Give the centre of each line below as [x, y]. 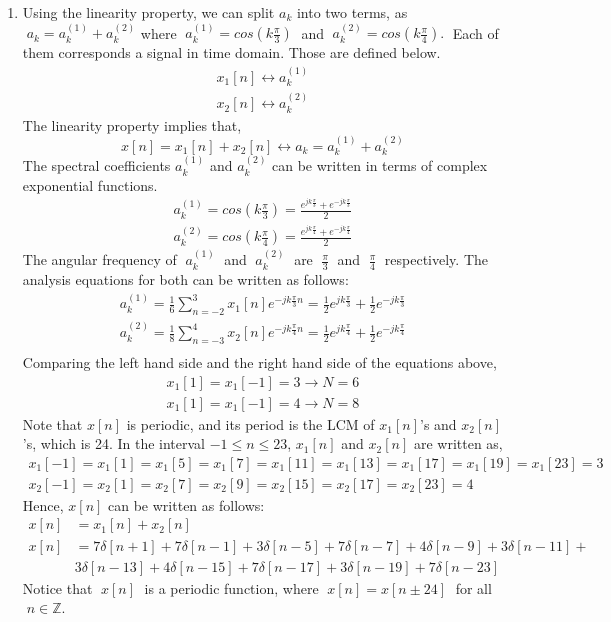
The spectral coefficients [96, 165]
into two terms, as [352, 12]
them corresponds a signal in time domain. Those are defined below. [231, 52]
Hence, [43, 504]
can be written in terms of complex [380, 165]
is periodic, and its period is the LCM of [250, 423]
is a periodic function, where [231, 587]
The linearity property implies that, [132, 124]
